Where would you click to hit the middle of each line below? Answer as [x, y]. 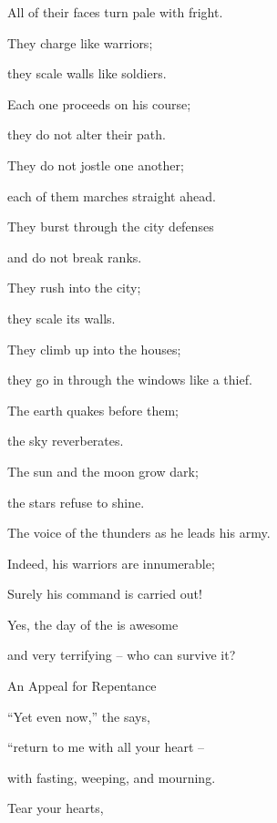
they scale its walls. [62, 318]
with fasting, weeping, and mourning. [112, 777]
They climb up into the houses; [94, 349]
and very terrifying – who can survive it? [122, 655]
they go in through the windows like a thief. [130, 380]
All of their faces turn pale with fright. [115, 12]
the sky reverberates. [66, 441]
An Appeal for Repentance [82, 686]
